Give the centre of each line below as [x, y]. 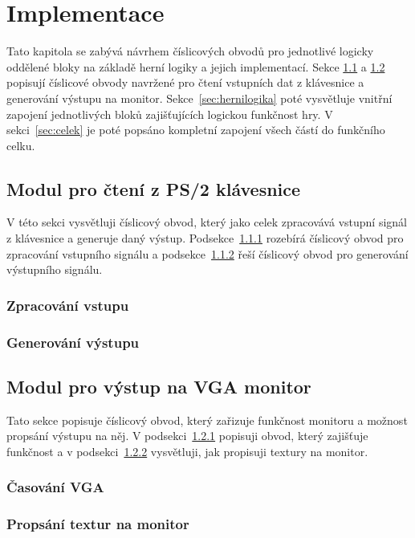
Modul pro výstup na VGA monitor [159, 386]
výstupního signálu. [55, 269]
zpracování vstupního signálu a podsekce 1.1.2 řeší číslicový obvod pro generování [207, 253]
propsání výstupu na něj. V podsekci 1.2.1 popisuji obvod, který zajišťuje [187, 436]
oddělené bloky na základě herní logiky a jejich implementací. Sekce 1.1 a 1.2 [196, 66]
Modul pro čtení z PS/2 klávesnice [154, 188]
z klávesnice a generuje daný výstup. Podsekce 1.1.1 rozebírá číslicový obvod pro [205, 238]
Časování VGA [55, 487]
